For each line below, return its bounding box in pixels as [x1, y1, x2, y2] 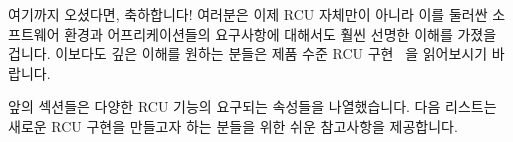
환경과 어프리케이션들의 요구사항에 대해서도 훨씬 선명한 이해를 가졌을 [64, 23, 497, 44]
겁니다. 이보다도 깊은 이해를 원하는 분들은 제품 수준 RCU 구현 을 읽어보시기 [8, 43, 488, 64]
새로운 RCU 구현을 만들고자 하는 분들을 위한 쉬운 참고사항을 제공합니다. [8, 115, 458, 136]
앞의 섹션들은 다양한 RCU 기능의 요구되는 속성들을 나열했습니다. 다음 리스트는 [8, 96, 497, 117]
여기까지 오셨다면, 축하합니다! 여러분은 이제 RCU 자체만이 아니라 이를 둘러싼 [8, 4, 488, 24]
